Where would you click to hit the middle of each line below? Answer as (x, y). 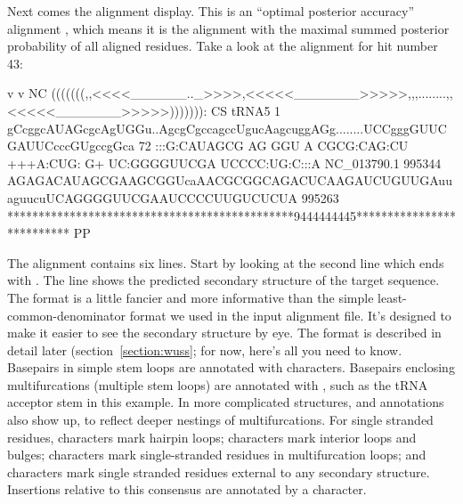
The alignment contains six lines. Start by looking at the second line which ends (226, 262)
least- (392, 297)
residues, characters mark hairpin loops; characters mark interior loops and (212, 437)
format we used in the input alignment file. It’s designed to (290, 315)
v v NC (27, 93)
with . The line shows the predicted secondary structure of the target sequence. (223, 280)
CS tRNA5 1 (246, 110)
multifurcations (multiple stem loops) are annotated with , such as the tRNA (218, 384)
